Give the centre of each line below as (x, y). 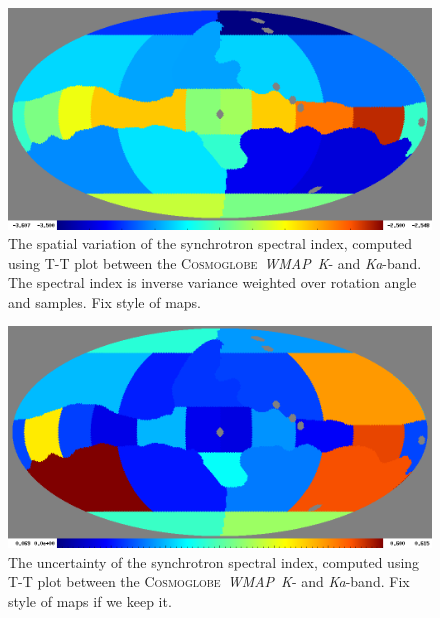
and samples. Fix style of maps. (104, 301)
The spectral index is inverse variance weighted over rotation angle (212, 282)
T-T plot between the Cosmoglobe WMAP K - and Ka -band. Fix (209, 581)
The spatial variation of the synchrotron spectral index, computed (210, 243)
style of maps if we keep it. (90, 600)
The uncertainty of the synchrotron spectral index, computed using (214, 561)
